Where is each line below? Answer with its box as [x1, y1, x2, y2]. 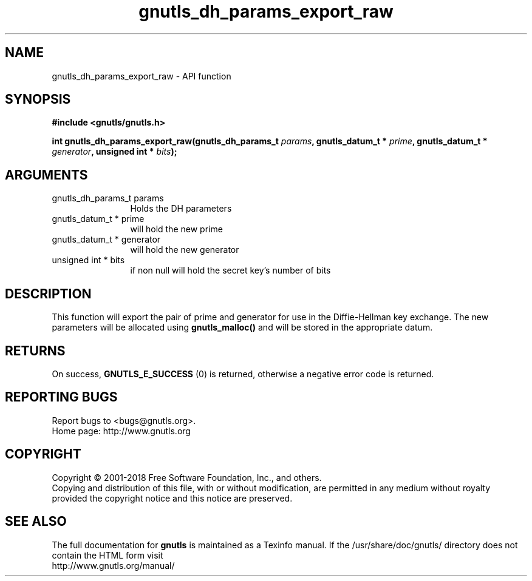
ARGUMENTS [5, 167, 88, 183]
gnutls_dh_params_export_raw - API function [52, 70, 231, 81]
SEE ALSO [5, 514, 67, 529]
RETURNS [5, 343, 66, 358]
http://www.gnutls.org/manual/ [52, 560, 175, 571]
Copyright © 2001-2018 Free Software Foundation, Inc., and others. [52, 472, 322, 483]
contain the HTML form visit [52, 549, 163, 560]
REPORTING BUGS [5, 389, 118, 405]
